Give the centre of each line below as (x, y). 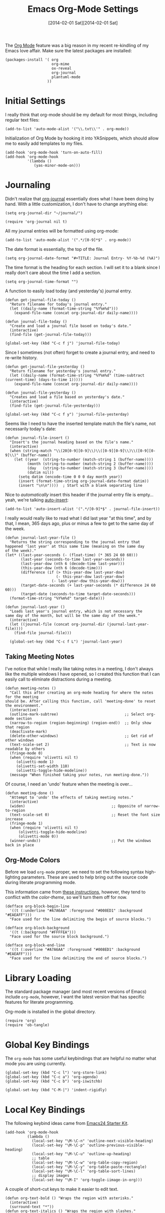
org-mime (61, 64)
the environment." (24, 705)
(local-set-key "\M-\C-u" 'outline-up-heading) (82, 1154)
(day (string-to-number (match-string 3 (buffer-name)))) (90, 468)
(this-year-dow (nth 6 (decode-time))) (62, 568)
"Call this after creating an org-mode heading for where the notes (82, 693)
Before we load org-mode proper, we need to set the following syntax (75, 872)
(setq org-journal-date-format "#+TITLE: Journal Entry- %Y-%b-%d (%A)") (83, 258)
